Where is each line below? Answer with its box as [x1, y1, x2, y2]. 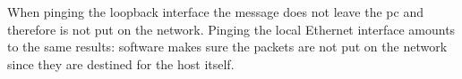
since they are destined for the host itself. [7, 54, 235, 73]
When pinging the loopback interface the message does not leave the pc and [7, 3, 423, 20]
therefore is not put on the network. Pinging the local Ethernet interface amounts [7, 20, 456, 38]
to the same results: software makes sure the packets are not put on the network [7, 37, 448, 56]
